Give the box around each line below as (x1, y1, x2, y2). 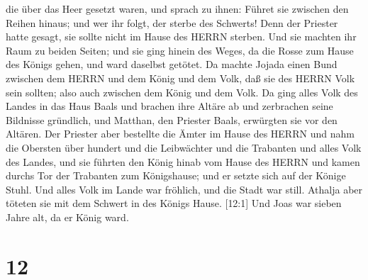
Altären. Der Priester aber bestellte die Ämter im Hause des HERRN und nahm (6, 126, 355, 141)
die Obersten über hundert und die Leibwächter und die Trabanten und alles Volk (6, 140, 362, 155)
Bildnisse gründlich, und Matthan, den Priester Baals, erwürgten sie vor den (6, 112, 338, 127)
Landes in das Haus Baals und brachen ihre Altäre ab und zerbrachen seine (6, 99, 333, 113)
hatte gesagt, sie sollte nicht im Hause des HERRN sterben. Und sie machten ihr (6, 29, 357, 44)
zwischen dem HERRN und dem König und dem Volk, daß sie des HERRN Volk (6, 70, 355, 85)
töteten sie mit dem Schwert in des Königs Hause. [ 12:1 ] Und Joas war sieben (6, 196, 342, 211)
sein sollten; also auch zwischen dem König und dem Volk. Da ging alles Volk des (6, 84, 358, 99)
